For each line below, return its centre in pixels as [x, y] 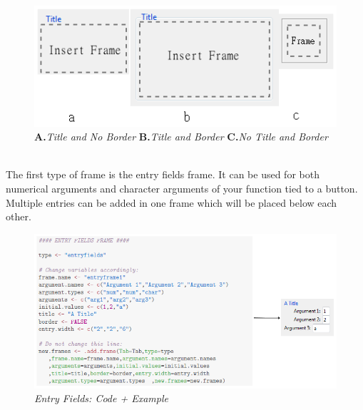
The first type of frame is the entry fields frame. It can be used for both [163, 174]
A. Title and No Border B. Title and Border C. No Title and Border [181, 137]
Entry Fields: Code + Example [101, 398]
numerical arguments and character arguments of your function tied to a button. [182, 188]
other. [19, 216]
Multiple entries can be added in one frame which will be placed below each [172, 202]
